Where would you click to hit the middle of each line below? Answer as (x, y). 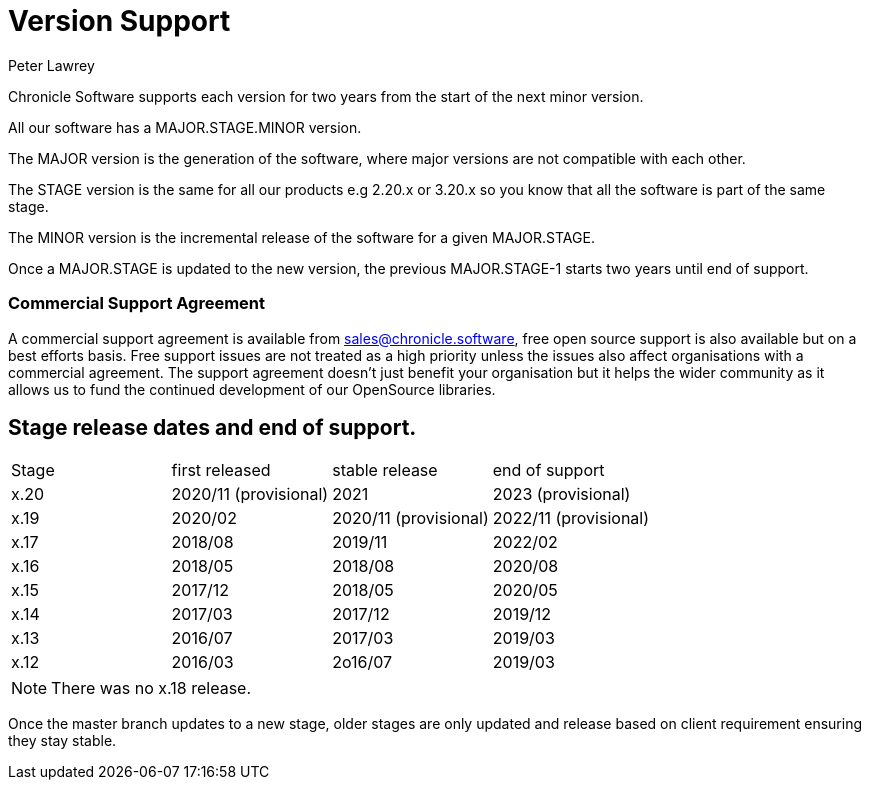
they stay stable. (62, 741)
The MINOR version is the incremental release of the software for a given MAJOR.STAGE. (301, 237)
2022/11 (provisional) (571, 518)
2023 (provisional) (561, 494)
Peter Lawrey (51, 65)
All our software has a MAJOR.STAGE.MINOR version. (185, 127)
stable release (385, 470)
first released (221, 470)
